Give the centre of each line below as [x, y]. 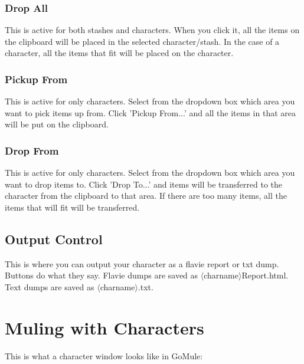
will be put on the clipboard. [57, 124]
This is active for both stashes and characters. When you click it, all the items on [152, 30]
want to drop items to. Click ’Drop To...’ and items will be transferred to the [144, 184]
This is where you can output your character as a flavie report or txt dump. [142, 263]
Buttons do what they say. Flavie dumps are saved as [102, 275]
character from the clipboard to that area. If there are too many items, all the [146, 196]
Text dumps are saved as [50, 286]
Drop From [32, 150]
